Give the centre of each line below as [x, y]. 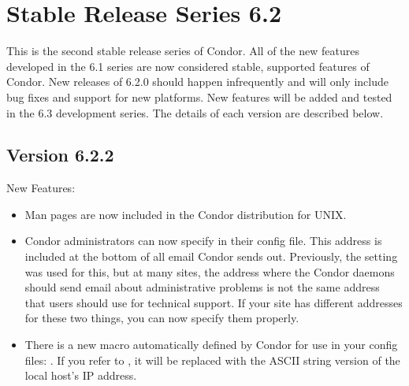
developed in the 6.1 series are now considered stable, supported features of [188, 66]
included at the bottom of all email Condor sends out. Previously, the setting [211, 256]
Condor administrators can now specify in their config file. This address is [203, 241]
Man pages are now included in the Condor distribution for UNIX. [186, 214]
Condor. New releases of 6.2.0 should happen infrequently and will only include [197, 82]
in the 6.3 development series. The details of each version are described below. [195, 112]
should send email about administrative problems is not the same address [202, 287]
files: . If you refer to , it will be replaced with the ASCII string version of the [212, 360]
